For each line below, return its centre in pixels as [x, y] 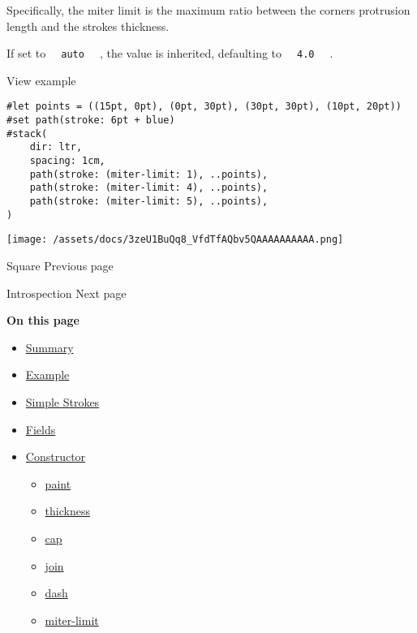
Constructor [56, 456]
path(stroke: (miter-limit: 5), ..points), [149, 202]
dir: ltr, [56, 147]
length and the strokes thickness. [88, 26]
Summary [49, 347]
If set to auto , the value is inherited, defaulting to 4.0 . [170, 53]
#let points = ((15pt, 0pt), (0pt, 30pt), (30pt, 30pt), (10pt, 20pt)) [204, 107]
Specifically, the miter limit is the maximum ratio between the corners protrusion [208, 10]
